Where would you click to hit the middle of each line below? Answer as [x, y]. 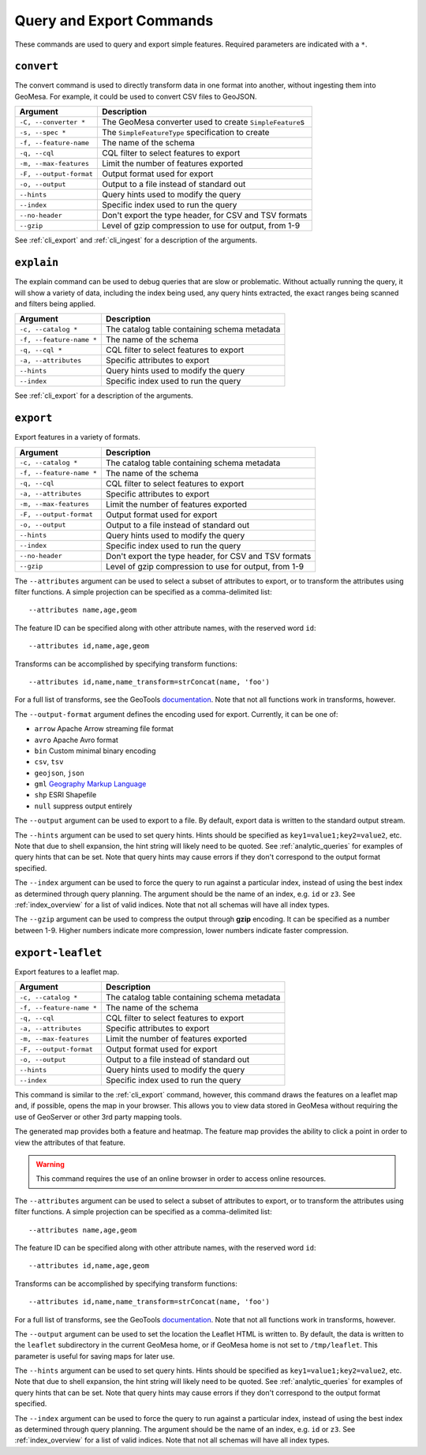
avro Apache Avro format [76, 740]
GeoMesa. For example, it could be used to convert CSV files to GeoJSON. [136, 96]
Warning [50, 1164]
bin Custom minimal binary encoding [95, 751]
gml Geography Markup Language [90, 784]
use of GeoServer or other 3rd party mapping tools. [98, 1116]
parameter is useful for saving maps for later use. [95, 1356]
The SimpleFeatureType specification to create [185, 133]
